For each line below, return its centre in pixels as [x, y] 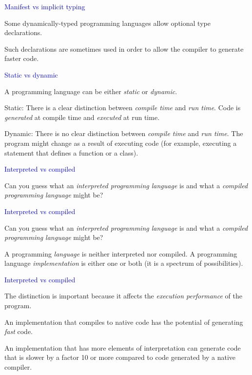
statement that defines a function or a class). [71, 152]
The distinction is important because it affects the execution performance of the [123, 296]
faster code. [22, 58]
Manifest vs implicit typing [45, 6]
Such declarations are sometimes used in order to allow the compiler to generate [124, 49]
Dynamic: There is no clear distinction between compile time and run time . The [124, 133]
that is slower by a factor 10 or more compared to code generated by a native [120, 357]
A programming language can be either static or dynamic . [91, 91]
